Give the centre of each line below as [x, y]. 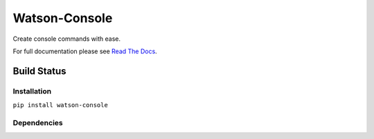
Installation [32, 91]
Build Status [39, 71]
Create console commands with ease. [67, 39]
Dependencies [38, 122]
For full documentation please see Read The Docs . [85, 51]
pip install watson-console [61, 105]
